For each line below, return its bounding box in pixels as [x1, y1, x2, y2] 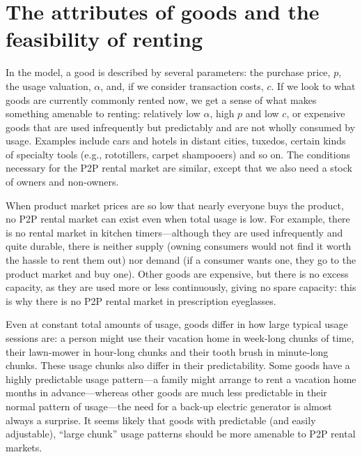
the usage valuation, [6, 78, 91, 93]
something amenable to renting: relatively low [6, 106, 200, 121]
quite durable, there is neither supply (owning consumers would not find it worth [6, 239, 352, 253]
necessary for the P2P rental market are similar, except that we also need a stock [6, 160, 352, 175]
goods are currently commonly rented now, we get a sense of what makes [6, 92, 317, 107]
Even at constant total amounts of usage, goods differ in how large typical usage [6, 317, 348, 331]
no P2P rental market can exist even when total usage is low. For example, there [6, 211, 350, 226]
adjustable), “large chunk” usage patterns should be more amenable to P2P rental [6, 426, 356, 441]
